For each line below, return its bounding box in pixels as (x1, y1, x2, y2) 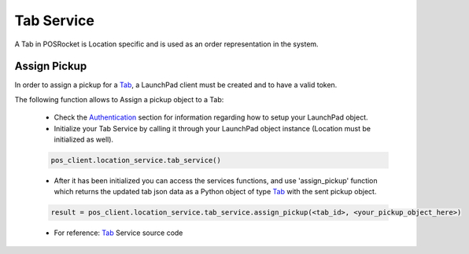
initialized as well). (54, 134, 114, 145)
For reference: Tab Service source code (54, 228, 183, 237)
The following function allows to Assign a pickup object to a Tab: (14, 94, 224, 104)
